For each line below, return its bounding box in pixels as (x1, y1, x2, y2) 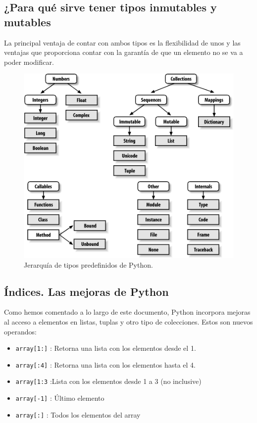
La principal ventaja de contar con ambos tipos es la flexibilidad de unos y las (4, 37, 241, 47)
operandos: (4, 326, 37, 336)
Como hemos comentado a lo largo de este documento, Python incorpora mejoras (4, 307, 251, 317)
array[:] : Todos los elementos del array (15, 409, 141, 420)
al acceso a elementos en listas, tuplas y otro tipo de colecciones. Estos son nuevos (4, 316, 253, 327)
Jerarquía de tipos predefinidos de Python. (24, 259, 153, 270)
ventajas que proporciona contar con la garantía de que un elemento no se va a (4, 47, 243, 57)
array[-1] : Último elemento (15, 393, 104, 403)
